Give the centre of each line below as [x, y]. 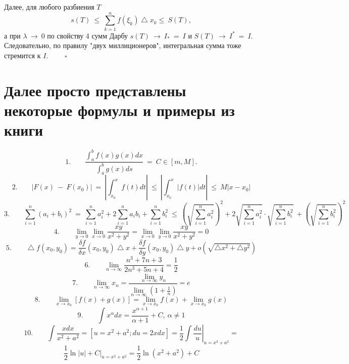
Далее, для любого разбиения [49, 7]
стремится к [22, 55]
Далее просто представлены [95, 90]
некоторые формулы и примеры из [119, 110]
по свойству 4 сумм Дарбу [88, 35]
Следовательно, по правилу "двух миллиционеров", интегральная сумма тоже [123, 45]
